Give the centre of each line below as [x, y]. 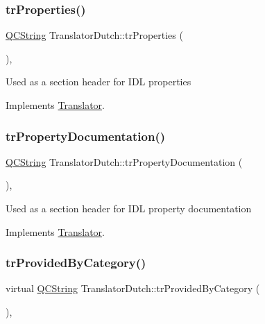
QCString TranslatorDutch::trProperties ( [94, 35]
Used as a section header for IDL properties [99, 82]
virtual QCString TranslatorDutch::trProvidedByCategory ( [133, 288]
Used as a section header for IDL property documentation [129, 208]
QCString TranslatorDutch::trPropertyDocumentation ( [124, 161]
